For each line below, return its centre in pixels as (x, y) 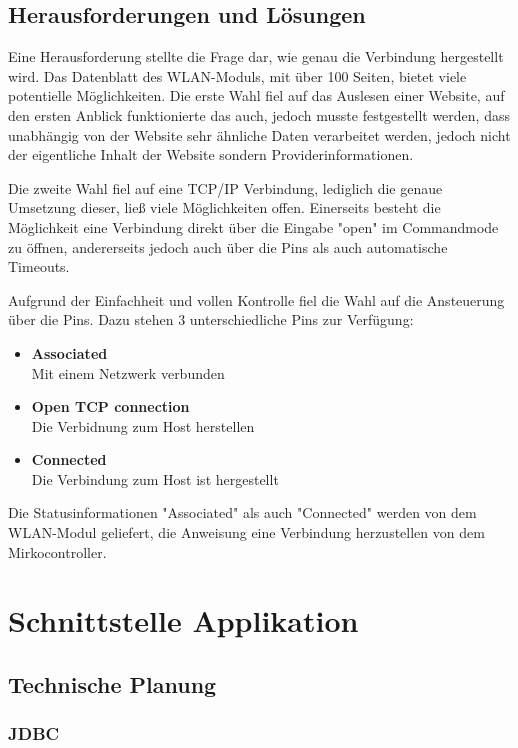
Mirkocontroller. (57, 551)
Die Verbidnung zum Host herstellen (143, 425)
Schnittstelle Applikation (183, 620)
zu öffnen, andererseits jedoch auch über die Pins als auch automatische (228, 246)
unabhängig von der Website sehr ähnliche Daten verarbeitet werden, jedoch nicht (259, 134)
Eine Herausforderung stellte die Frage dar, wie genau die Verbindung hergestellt (256, 56)
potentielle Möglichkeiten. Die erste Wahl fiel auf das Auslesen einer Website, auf (256, 95)
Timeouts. (39, 266)
